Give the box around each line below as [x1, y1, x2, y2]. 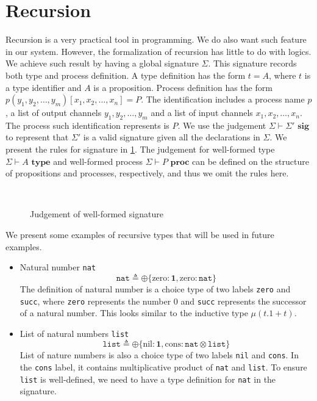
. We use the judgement [177, 118, 266, 131]
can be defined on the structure [191, 154, 309, 167]
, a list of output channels [5, 106, 102, 119]
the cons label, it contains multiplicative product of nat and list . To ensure [20, 361, 307, 374]
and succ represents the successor [180, 294, 307, 307]
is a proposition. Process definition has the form [93, 81, 272, 93]
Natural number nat [20, 261, 96, 273]
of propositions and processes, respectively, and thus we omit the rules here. [5, 167, 289, 179]
